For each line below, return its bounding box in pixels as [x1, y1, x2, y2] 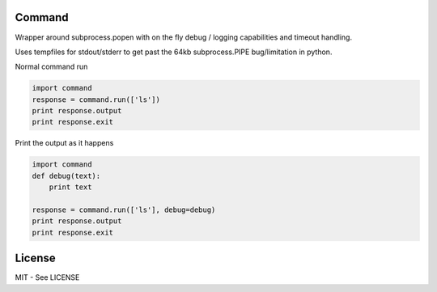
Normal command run [15, 61, 88, 72]
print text [49, 183, 92, 192]
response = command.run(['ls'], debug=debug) [32, 205, 216, 214]
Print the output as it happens [15, 138, 114, 148]
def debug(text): [32, 171, 101, 180]
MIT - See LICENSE [15, 273, 80, 282]
